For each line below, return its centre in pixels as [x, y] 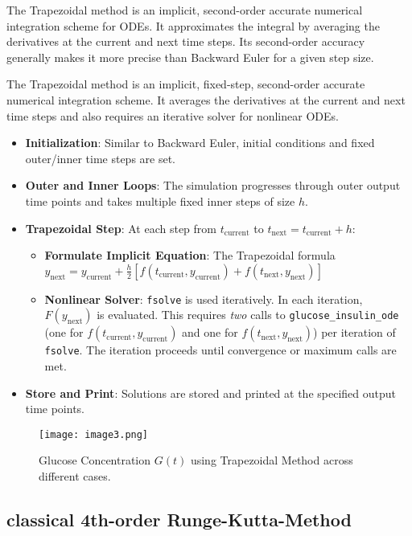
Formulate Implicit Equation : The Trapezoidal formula [190, 255]
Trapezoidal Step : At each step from [121, 228]
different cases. [75, 476]
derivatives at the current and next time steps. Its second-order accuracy [186, 41]
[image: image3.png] [94, 434]
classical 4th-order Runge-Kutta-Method [179, 520]
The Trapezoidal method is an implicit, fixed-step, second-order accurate [186, 84]
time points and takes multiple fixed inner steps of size [160, 200]
